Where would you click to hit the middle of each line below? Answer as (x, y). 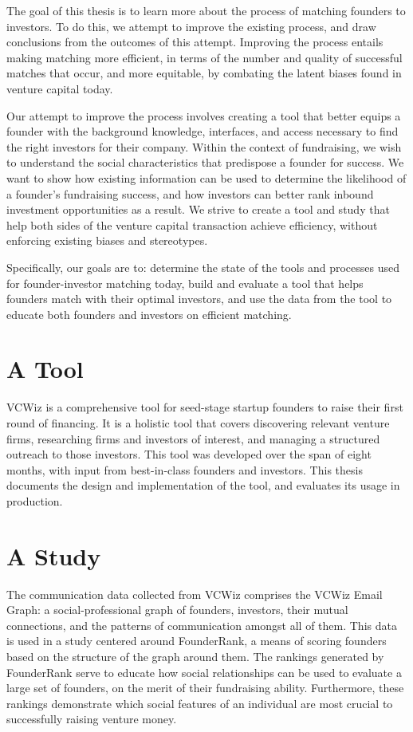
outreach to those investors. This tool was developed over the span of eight (189, 454)
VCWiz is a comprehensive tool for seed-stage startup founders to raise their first (205, 407)
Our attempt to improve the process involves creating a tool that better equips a (204, 115)
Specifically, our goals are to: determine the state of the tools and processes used (203, 267)
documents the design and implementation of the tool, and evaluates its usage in (203, 485)
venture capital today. (60, 88)
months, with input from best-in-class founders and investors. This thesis (185, 469)
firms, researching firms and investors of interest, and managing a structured (193, 438)
